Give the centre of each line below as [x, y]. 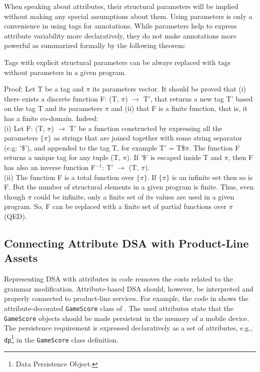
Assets [21, 258]
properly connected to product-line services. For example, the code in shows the [126, 298]
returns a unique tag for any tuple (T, [62, 157]
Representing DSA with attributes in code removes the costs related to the [118, 279]
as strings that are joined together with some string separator [148, 138]
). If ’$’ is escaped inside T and [174, 157]
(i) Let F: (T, [24, 128]
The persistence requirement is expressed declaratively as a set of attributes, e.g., [128, 328]
